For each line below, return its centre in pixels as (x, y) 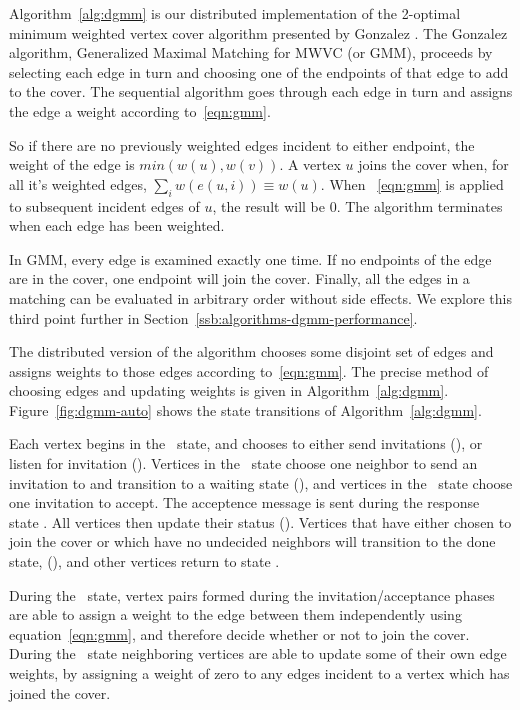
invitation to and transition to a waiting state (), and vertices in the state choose (261, 482)
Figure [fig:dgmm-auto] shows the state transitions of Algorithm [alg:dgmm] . (245, 409)
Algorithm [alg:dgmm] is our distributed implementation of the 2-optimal (235, 13)
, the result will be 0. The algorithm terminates (357, 205)
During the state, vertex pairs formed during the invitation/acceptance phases (252, 594)
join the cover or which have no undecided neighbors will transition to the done (252, 541)
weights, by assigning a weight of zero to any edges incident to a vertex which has (259, 673)
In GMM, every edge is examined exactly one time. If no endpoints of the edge (250, 258)
